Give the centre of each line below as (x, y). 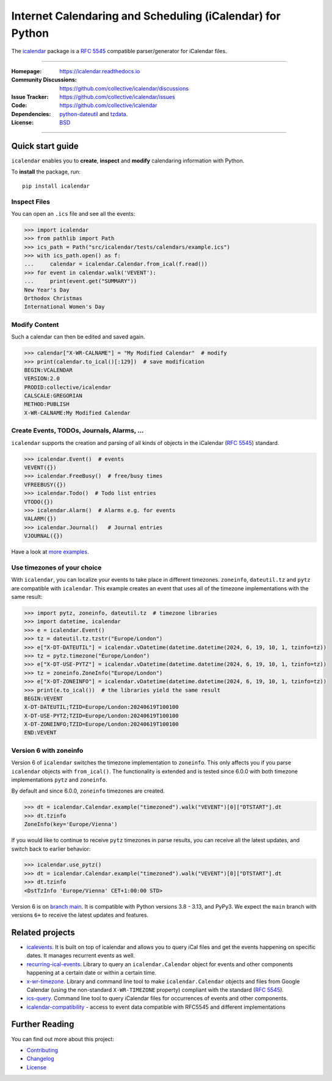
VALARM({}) (40, 519)
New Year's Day (47, 290)
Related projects (43, 932)
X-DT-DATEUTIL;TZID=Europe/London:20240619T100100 (102, 707)
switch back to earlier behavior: (51, 849)
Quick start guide (45, 146)
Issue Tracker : (30, 97)
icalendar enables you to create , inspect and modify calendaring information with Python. (128, 160)
